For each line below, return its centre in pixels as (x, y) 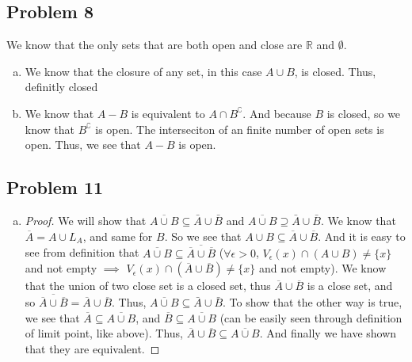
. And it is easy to (362, 236)
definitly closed (61, 87)
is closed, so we (364, 113)
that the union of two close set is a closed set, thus (148, 286)
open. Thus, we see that (83, 145)
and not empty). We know (323, 268)
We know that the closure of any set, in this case (143, 71)
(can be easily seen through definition (311, 317)
